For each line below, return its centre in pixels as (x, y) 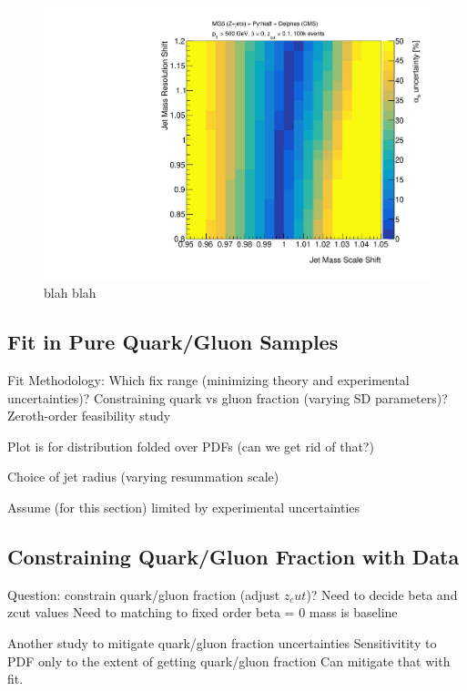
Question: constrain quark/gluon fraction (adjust (144, 594)
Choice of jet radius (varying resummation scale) (143, 477)
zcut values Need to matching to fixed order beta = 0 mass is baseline (203, 612)
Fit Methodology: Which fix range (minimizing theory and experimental (208, 380)
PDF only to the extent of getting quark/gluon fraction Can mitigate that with (229, 661)
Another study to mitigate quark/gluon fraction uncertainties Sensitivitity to (222, 643)
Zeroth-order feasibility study (89, 416)
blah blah (70, 293)
